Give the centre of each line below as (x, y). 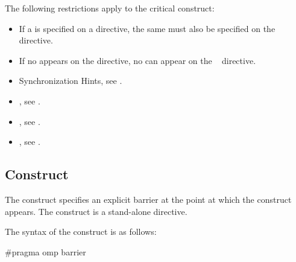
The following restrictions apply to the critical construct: (110, 8)
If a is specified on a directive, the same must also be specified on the (147, 28)
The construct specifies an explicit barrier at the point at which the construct (148, 199)
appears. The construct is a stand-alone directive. (96, 211)
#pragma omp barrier (46, 251)
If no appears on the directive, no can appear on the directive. (137, 60)
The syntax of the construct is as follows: (81, 232)
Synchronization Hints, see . (71, 81)
